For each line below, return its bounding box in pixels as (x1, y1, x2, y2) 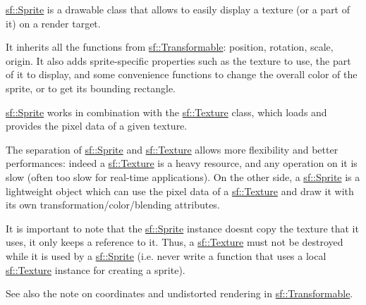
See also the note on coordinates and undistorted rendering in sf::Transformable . (6, 286, 353, 301)
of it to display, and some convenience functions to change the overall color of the (6, 67, 358, 82)
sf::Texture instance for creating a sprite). (6, 262, 185, 277)
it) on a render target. (6, 15, 101, 30)
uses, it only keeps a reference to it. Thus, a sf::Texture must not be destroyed (6, 235, 343, 249)
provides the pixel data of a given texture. (6, 118, 188, 133)
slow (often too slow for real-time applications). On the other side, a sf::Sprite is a (6, 169, 360, 184)
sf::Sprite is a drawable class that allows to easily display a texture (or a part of (6, 2, 350, 16)
